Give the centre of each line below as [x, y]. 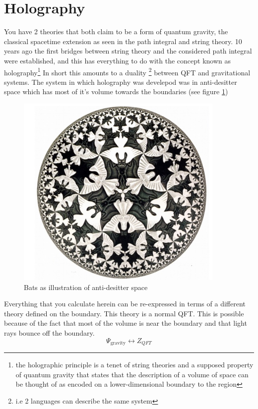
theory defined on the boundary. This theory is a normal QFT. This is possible [124, 313]
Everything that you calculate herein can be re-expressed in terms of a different [125, 304]
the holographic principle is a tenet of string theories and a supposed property [134, 364]
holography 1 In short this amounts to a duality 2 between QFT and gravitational [127, 71]
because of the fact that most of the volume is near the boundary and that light [126, 323]
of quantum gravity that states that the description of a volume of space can [132, 374]
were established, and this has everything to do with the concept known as [118, 60]
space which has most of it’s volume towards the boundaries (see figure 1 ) [116, 91]
